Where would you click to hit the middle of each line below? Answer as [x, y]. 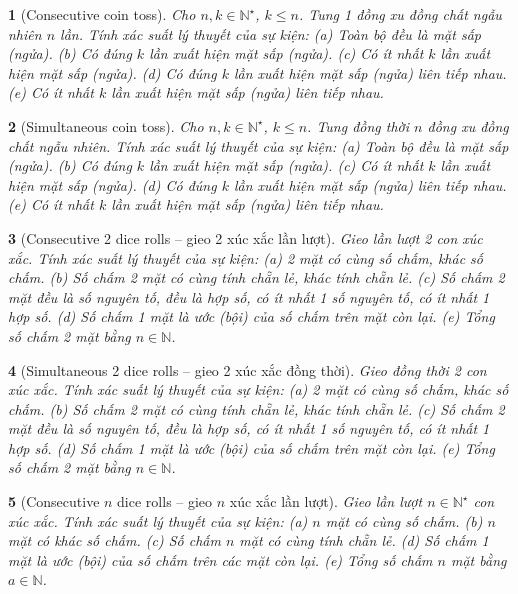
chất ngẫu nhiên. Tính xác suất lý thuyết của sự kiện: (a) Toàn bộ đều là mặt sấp [258, 145]
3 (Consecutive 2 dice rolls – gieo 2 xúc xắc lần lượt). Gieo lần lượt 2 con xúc [245, 237]
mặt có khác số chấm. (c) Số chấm [114, 540]
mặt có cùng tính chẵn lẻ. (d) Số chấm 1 [364, 540]
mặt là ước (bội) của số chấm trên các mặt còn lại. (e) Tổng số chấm [220, 559]
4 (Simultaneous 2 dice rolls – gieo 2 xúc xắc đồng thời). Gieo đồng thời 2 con [247, 369]
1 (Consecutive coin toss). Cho [102, 14]
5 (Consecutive [54, 501]
